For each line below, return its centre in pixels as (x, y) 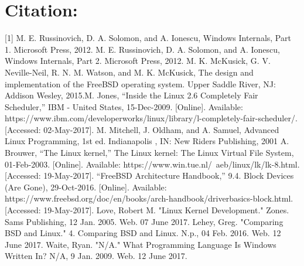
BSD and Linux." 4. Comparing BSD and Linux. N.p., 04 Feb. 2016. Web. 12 (143, 233)
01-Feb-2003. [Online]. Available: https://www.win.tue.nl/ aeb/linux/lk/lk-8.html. (152, 164)
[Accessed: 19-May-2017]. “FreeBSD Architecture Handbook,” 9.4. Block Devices (149, 175)
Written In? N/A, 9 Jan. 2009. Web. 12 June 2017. (96, 256)
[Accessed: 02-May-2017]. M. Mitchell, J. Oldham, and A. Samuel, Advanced (142, 129)
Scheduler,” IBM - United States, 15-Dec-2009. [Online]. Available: (124, 106)
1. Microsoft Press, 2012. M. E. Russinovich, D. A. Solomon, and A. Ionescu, (142, 49)
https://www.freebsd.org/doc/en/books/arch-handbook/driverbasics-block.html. (149, 198)
